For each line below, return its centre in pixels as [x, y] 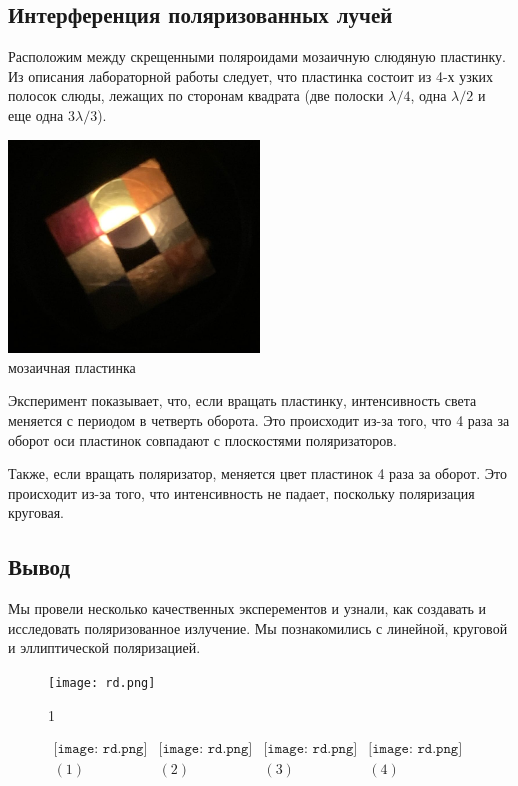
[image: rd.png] [102, 682]
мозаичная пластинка [72, 366]
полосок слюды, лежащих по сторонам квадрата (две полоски [196, 95]
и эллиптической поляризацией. [104, 647]
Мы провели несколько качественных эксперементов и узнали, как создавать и [247, 608]
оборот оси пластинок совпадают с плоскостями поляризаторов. [202, 439]
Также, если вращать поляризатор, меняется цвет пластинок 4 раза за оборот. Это [257, 473]
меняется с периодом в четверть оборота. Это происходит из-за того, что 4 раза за [259, 419]
